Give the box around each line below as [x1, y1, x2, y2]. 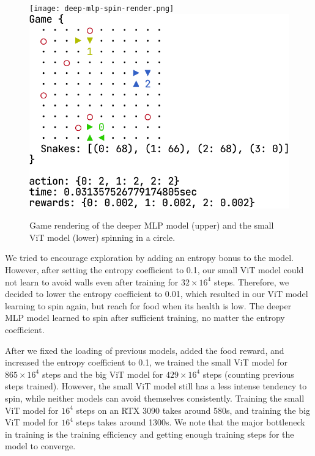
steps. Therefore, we [213, 275, 289, 288]
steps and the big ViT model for [42, 367, 163, 380]
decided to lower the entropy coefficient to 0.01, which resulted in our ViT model [5, 287, 308, 300]
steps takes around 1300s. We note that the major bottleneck [76, 416, 305, 428]
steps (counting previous [202, 367, 294, 380]
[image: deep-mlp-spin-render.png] [29, 4, 174, 13]
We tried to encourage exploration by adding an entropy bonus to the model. [5, 251, 294, 264]
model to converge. [5, 439, 76, 452]
